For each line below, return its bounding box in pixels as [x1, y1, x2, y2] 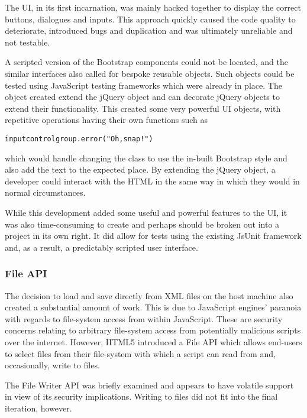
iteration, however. [5, 401, 72, 414]
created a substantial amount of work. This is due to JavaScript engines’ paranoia [5, 301, 302, 313]
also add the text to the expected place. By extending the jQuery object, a [5, 163, 276, 176]
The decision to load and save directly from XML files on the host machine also [5, 289, 293, 302]
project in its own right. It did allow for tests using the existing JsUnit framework [5, 229, 302, 242]
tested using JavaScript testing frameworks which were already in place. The [5, 79, 282, 91]
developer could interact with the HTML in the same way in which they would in [5, 174, 300, 187]
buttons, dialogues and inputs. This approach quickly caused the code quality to [5, 12, 296, 25]
